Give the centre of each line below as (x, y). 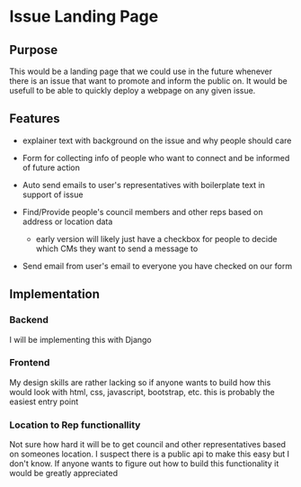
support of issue (53, 194)
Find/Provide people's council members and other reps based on (142, 212)
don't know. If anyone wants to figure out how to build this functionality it (144, 464)
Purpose (34, 50)
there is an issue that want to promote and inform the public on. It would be (148, 81)
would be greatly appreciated (64, 473)
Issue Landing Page (84, 17)
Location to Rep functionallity (75, 425)
